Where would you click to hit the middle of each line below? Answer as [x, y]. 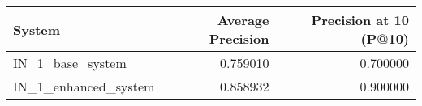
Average [243, 20]
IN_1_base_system [70, 63]
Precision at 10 [360, 20]
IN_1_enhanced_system [84, 86]
